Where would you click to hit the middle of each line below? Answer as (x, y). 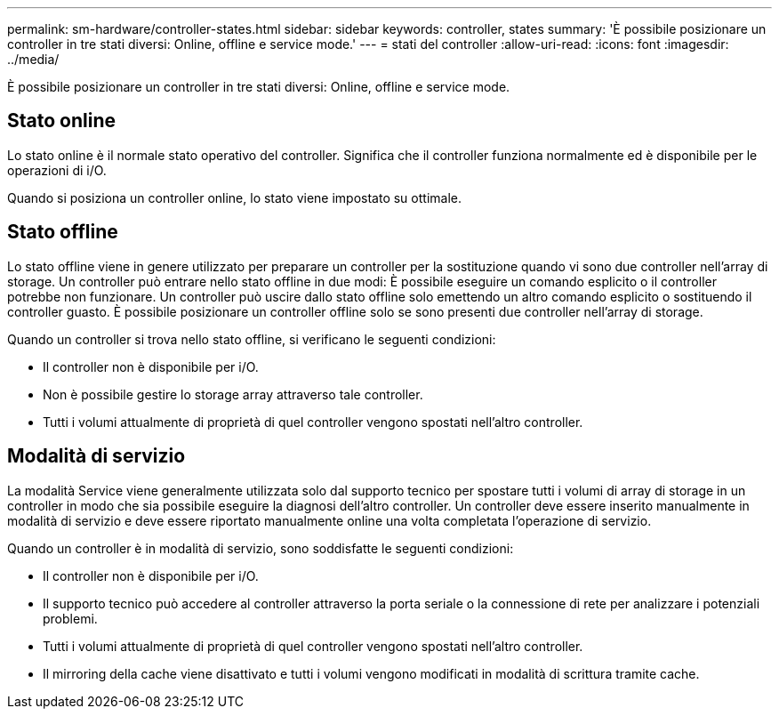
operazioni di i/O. (57, 170)
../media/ (33, 59)
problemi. (70, 618)
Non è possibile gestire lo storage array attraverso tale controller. (233, 394)
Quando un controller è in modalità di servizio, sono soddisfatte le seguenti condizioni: (261, 548)
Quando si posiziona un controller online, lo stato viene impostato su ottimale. (234, 197)
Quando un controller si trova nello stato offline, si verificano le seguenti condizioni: (252, 339)
